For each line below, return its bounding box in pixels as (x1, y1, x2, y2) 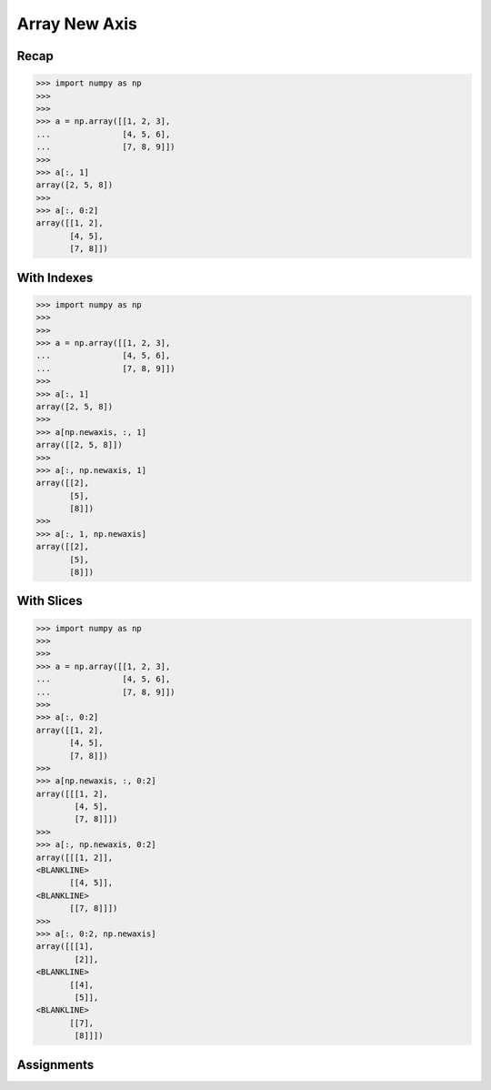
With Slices (16, 593, 84, 609)
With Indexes (16, 269, 94, 286)
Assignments (16, 1056, 95, 1073)
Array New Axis (16, 14, 138, 34)
